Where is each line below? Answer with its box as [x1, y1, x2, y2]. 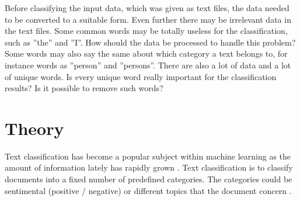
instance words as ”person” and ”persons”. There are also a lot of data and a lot [5, 58, 291, 71]
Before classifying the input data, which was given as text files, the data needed [5, 2, 289, 13]
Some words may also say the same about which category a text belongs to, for [5, 47, 288, 60]
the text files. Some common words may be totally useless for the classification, [5, 25, 288, 37]
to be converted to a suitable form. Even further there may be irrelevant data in [5, 13, 291, 25]
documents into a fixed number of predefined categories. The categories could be [5, 173, 292, 185]
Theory [5, 116, 64, 140]
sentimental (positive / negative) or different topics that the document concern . [5, 184, 292, 196]
